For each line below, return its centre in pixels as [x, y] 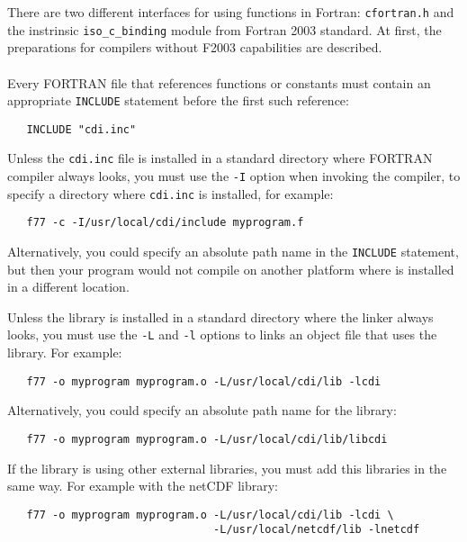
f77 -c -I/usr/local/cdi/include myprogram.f [165, 223]
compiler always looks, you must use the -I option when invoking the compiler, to [234, 176]
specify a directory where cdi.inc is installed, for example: [171, 193]
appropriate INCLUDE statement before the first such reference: [178, 100]
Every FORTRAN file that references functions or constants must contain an [219, 82]
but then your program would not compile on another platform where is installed [231, 269]
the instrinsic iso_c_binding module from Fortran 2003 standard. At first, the [225, 29]
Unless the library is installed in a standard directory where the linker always [220, 316]
